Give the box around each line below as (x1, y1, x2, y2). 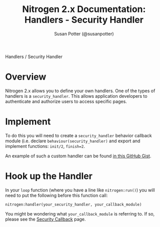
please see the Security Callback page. (5, 216, 86, 222)
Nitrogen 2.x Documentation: (22, 4, 146, 15)
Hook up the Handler (5, 170, 92, 181)
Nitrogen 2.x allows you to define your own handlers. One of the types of (5, 88, 155, 94)
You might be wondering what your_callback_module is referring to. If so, (5, 210, 155, 216)
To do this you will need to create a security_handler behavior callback (5, 132, 152, 138)
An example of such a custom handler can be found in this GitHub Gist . (5, 153, 151, 159)
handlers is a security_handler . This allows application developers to (5, 93, 147, 99)
